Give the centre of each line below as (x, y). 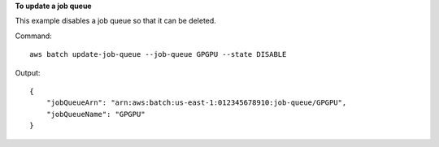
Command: (33, 36)
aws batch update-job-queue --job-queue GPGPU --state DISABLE (158, 54)
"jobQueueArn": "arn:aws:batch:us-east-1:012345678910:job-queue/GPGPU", (196, 103)
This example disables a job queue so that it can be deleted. (116, 21)
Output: (28, 72)
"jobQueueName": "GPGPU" (96, 114)
